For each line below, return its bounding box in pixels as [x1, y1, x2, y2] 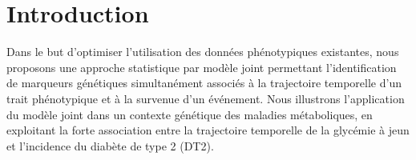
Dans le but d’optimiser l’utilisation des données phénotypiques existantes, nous [6, 43, 399, 60]
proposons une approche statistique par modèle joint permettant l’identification [6, 58, 397, 75]
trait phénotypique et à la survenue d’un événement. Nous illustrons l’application [6, 90, 405, 106]
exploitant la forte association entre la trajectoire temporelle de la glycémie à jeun [6, 122, 410, 138]
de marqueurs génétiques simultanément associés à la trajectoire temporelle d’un [6, 74, 402, 91]
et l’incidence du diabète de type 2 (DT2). [6, 137, 214, 154]
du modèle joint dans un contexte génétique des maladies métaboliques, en [6, 106, 373, 122]
